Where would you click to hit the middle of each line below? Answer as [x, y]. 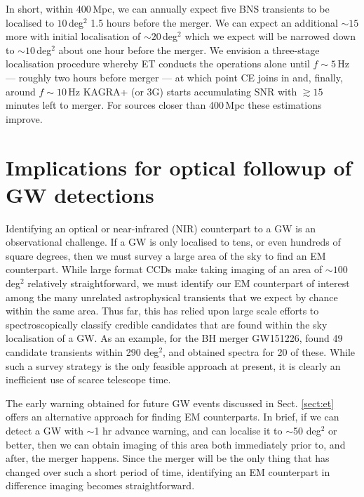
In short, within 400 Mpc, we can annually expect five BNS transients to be [168, 8]
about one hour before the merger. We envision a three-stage [189, 49]
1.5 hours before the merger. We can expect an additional [214, 22]
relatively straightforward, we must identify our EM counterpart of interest [189, 283]
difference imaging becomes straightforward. [100, 485]
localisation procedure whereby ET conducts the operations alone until [158, 64]
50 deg [307, 430]
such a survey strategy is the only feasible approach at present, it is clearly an [173, 365]
